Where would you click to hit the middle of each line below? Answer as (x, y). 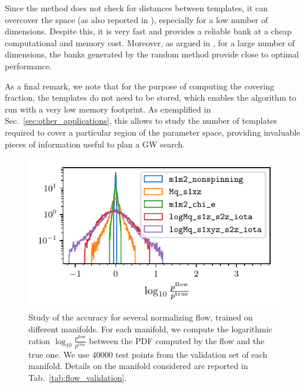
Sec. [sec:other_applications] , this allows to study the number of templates (141, 121)
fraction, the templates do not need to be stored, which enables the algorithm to (151, 97)
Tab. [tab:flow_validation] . (78, 377)
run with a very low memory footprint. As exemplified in (108, 109)
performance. (28, 65)
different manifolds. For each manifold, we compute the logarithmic (150, 329)
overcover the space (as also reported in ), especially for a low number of (137, 19)
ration (39, 340)
